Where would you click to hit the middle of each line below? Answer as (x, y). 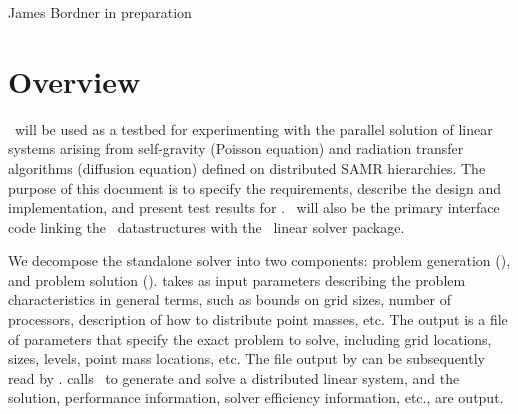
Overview (74, 80)
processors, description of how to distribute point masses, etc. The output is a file (258, 319)
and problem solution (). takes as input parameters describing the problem (237, 279)
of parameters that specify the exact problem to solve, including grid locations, (250, 338)
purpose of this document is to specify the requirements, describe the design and (255, 187)
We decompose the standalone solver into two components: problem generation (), (259, 260)
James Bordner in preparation (100, 12)
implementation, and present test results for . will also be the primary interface (254, 207)
